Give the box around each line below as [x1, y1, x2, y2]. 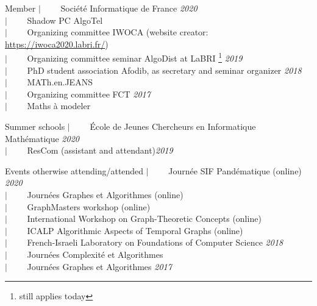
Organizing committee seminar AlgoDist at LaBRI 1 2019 [27, 50, 243, 65]
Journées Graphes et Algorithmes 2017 [27, 260, 172, 272]
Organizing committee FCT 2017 [27, 87, 151, 100]
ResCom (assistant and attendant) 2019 [27, 144, 173, 157]
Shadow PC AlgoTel [27, 13, 103, 26]
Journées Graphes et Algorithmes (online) [27, 188, 183, 201]
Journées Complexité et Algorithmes [27, 247, 163, 260]
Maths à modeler [27, 99, 91, 112]
